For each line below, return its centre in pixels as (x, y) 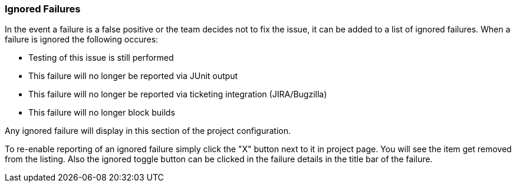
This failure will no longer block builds (102, 113)
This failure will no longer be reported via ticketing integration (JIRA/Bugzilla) (178, 94)
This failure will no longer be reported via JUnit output (133, 76)
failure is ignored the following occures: (82, 40)
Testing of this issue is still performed (101, 58)
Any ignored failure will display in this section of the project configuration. (148, 131)
